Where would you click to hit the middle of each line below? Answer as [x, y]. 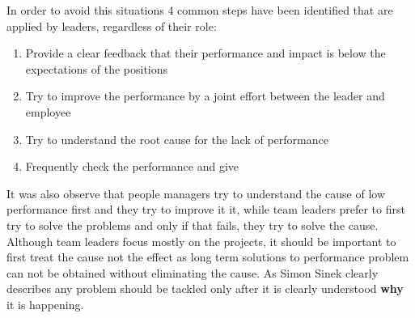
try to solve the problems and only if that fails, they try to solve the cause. [193, 225]
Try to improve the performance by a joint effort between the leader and [205, 96]
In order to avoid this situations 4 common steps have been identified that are [200, 10]
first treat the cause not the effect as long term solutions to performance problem [208, 257]
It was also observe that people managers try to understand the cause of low [196, 193]
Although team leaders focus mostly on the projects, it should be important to [201, 241]
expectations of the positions [97, 68]
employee [48, 111]
